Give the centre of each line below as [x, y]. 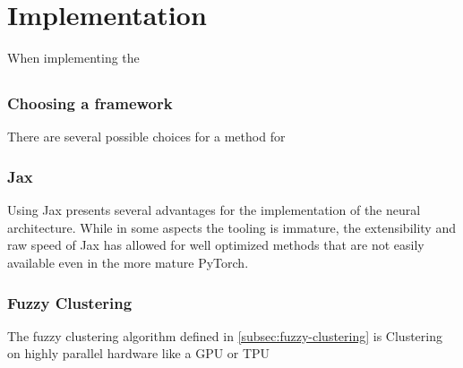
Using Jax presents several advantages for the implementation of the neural [214, 210]
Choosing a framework [90, 103]
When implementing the [73, 58]
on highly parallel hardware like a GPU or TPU [139, 353]
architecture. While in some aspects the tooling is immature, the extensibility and [231, 227]
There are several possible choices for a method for [146, 137]
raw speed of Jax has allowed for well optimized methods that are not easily [216, 245]
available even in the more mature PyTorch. [128, 262]
